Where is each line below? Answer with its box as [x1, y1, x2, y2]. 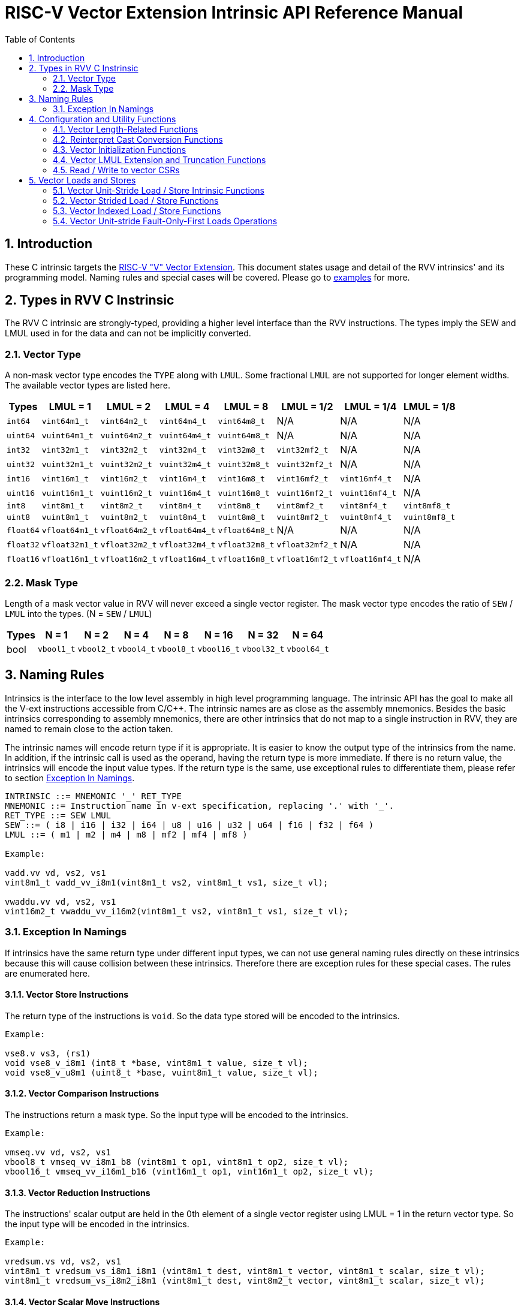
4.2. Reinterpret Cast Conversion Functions [53, 134, 223, 144]
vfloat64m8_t [218, 525, 275, 535]
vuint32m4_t [159, 459, 211, 469]
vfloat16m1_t [41, 554, 98, 564]
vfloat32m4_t [159, 540, 216, 549]
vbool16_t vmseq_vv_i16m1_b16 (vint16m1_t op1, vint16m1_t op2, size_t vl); [5, 1166, 374, 1176]
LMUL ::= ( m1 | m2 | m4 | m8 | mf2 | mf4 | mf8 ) [5, 829, 248, 839]
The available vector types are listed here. [5, 380, 170, 391]
